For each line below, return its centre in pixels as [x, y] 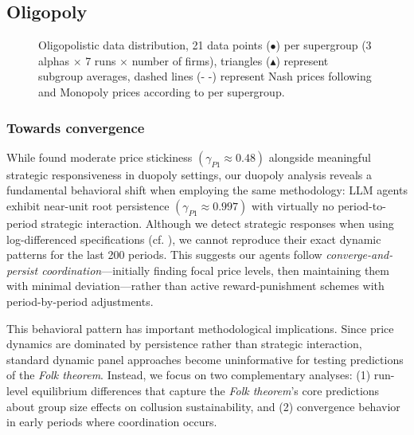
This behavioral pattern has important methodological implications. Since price [200, 328]
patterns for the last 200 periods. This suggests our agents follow [164, 255]
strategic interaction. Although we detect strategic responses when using [217, 223]
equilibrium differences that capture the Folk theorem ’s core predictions [205, 390]
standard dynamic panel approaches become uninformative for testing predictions [205, 359]
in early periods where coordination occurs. [112, 422]
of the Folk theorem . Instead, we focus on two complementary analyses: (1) [189, 375]
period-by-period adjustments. [80, 301]
